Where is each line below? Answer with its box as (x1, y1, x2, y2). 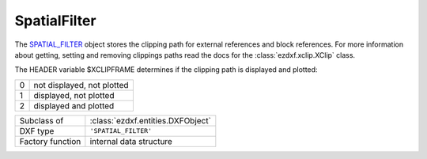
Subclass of (19, 115, 64, 126)
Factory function (19, 135, 81, 146)
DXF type (19, 125, 55, 136)
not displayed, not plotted (33, 79, 130, 90)
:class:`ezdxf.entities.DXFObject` (89, 115, 211, 126)
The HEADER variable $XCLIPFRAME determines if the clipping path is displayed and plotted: (14, 65, 318, 74)
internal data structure (89, 135, 173, 146)
